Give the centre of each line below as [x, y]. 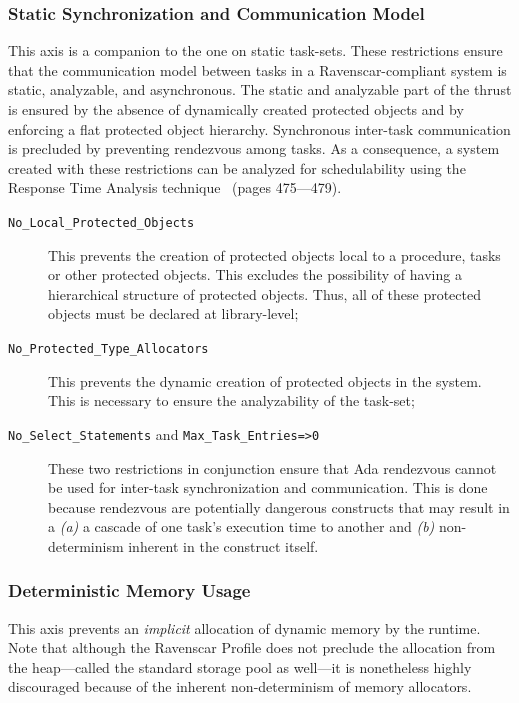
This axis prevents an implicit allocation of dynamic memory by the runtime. [244, 627]
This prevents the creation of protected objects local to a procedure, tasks [274, 254]
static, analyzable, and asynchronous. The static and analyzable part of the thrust [260, 89]
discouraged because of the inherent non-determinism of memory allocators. [240, 686]
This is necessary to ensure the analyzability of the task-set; [231, 400]
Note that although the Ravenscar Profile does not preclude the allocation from [252, 647]
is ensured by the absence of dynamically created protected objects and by [236, 109]
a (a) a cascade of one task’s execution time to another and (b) [241, 526]
